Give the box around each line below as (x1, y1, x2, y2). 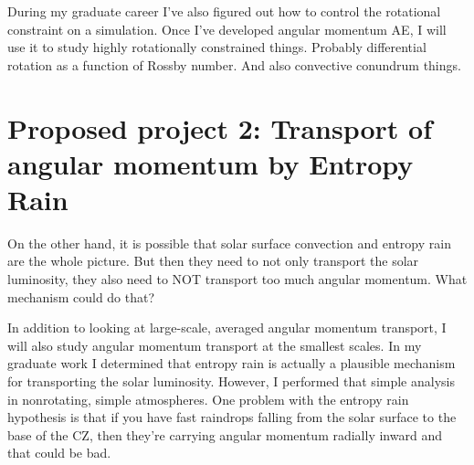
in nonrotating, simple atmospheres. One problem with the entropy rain (7, 389, 409, 408)
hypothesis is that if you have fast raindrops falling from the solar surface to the (7, 407, 457, 427)
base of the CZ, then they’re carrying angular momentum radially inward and (7, 425, 442, 444)
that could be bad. (7, 443, 111, 462)
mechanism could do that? (7, 287, 155, 306)
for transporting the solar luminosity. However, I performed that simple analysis (7, 372, 455, 391)
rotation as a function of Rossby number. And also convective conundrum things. (7, 55, 461, 74)
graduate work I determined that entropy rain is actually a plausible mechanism (7, 354, 456, 373)
